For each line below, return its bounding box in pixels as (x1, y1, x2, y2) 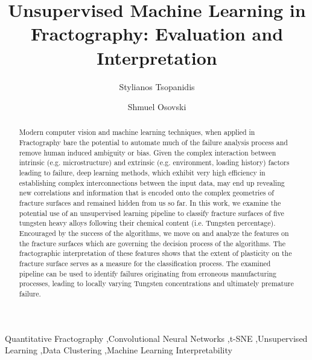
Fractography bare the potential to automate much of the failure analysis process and (19, 137, 288, 148)
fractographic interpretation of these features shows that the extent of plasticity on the (19, 248, 292, 258)
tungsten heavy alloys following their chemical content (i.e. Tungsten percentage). (19, 218, 276, 228)
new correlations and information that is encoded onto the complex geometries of (19, 188, 274, 198)
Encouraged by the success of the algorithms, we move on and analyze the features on (19, 228, 289, 238)
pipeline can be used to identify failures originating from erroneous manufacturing (19, 268, 277, 278)
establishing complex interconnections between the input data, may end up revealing (19, 177, 285, 188)
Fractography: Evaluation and (30, 21, 284, 46)
